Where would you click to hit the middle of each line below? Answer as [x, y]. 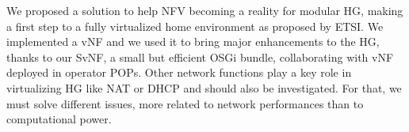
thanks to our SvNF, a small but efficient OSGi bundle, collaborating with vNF [200, 57]
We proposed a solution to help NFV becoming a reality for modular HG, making [205, 10]
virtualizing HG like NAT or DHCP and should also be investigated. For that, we [204, 87]
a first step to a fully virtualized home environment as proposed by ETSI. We [195, 26]
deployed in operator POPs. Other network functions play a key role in [179, 72]
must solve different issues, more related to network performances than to [185, 103]
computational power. [59, 119]
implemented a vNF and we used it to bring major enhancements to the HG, [193, 41]
